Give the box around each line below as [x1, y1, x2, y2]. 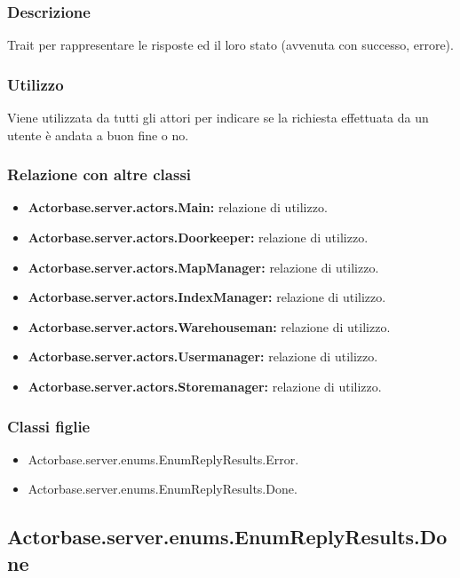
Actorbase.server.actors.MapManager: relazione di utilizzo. [28, 257, 379, 276]
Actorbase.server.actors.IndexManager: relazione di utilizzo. [28, 288, 386, 306]
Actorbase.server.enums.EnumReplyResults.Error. [28, 449, 299, 468]
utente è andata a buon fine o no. [7, 125, 189, 144]
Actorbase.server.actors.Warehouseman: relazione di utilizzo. [28, 317, 391, 336]
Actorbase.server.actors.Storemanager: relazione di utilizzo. [28, 377, 382, 395]
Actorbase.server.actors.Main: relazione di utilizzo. [28, 198, 328, 217]
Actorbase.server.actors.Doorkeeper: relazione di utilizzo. [28, 228, 369, 247]
